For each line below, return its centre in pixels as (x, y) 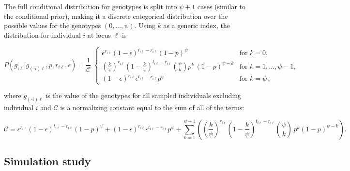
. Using (145, 25)
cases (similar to (222, 6)
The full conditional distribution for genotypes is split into (91, 6)
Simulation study (47, 161)
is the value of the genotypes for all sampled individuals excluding (144, 95)
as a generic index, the (197, 25)
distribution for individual (42, 35)
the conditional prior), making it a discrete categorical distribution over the (116, 16)
